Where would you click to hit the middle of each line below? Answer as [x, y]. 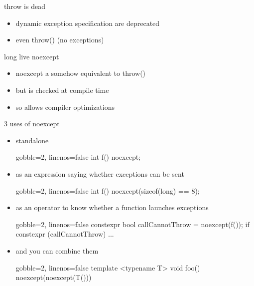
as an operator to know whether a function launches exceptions [112, 207]
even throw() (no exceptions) [60, 40]
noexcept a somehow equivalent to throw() [81, 73]
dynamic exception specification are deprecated [88, 23]
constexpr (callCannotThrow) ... [65, 234]
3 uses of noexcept [32, 124]
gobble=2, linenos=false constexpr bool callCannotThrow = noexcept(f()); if [132, 224]
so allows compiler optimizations [65, 107]
